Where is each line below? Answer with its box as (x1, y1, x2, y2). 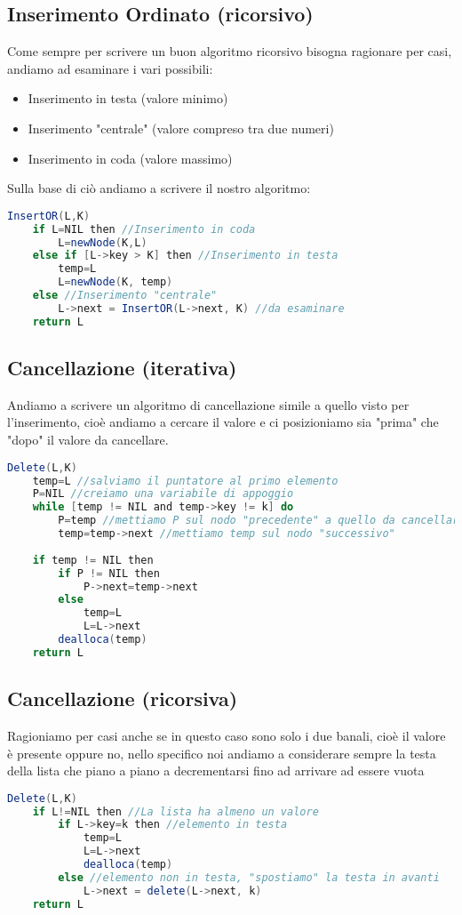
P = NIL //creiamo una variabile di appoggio (32, 487, 294, 501)
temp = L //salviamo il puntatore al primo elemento (32, 474, 339, 487)
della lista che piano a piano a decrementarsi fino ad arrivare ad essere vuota (7, 761, 425, 780)
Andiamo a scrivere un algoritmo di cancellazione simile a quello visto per (7, 395, 410, 413)
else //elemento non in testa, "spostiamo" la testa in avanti (58, 871, 440, 884)
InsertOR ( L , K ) (7, 209, 91, 222)
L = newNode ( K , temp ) (58, 276, 173, 289)
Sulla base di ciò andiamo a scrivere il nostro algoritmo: (7, 179, 311, 197)
